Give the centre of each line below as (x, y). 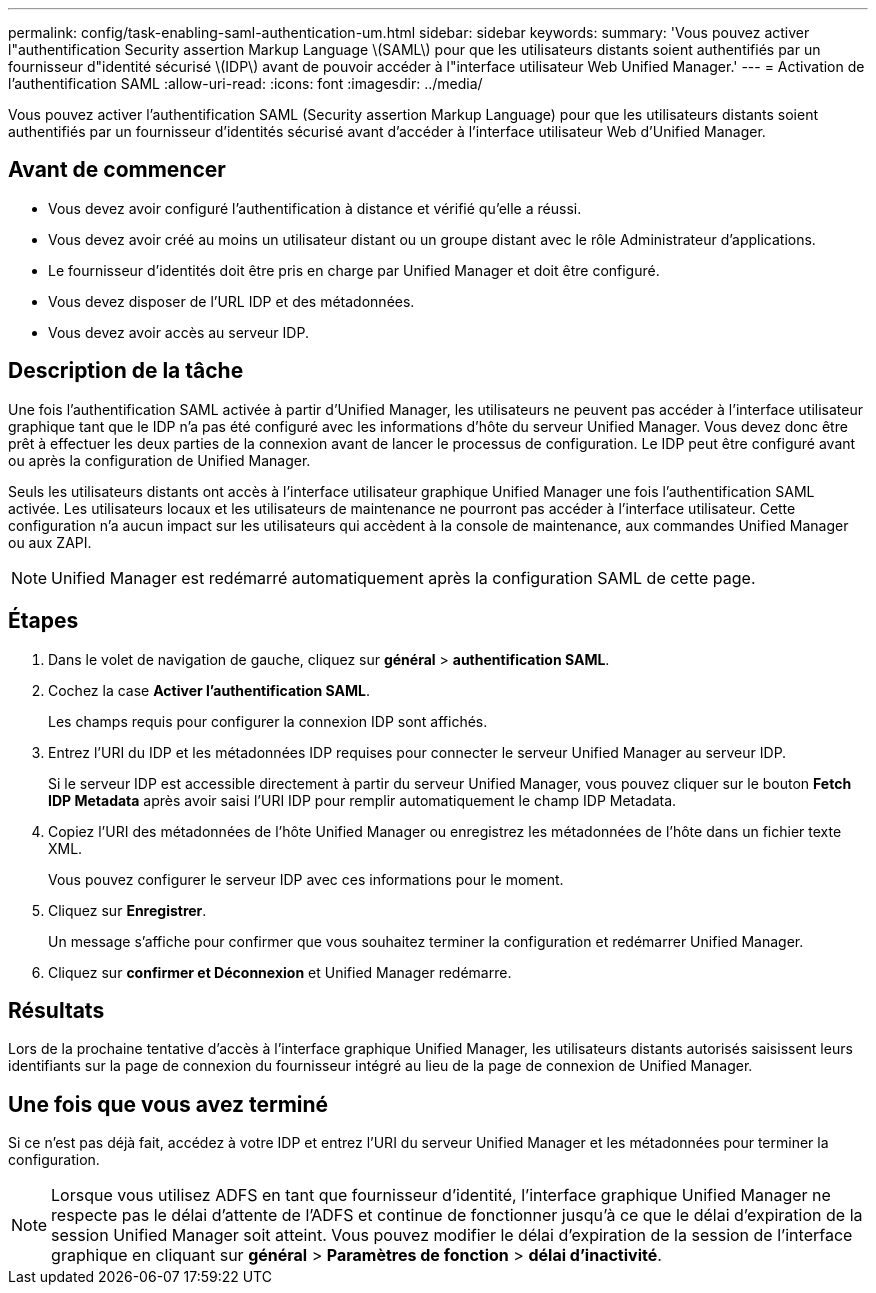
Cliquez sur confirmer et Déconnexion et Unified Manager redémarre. (280, 972)
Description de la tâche (126, 371)
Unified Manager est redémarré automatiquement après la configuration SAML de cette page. (403, 577)
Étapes (43, 621)
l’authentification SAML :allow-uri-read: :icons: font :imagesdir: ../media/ (245, 83)
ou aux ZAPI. (50, 542)
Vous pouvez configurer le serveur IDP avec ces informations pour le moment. (306, 879)
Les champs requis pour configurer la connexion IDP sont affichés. (268, 721)
